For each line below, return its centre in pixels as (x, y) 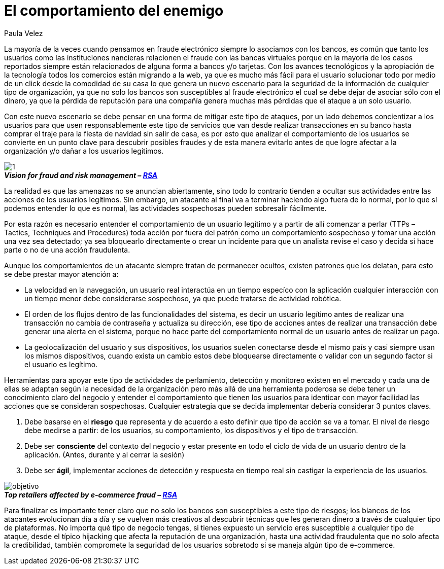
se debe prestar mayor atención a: (61, 274)
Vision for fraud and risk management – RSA (81, 175)
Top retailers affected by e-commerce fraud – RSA (91, 494)
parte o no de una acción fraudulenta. (67, 250)
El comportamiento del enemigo (114, 11)
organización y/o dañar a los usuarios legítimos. (84, 151)
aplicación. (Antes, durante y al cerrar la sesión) (105, 454)
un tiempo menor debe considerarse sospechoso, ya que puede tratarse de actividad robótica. (183, 298)
